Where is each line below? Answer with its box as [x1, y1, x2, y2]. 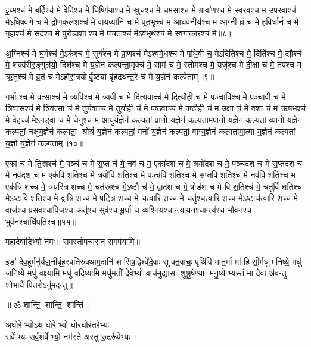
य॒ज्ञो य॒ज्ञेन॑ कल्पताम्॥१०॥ [5, 136, 84, 149]
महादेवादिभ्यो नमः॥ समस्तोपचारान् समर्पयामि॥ [5, 235, 140, 248]
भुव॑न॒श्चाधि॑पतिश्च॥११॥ [5, 215, 77, 227]
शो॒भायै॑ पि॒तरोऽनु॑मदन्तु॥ [5, 278, 73, 290]
